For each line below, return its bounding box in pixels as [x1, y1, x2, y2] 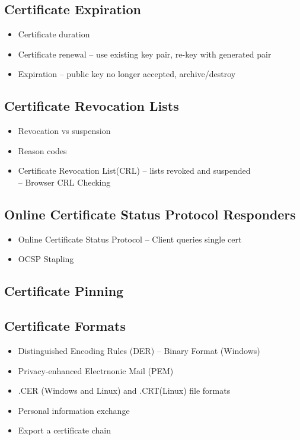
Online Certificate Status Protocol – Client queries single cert [18, 232, 242, 245]
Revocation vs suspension [18, 125, 111, 137]
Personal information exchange [18, 404, 130, 416]
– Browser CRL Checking [18, 176, 111, 188]
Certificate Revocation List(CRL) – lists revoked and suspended [18, 164, 251, 177]
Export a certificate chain [18, 424, 111, 436]
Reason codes [18, 144, 67, 157]
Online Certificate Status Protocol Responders [4, 205, 296, 223]
